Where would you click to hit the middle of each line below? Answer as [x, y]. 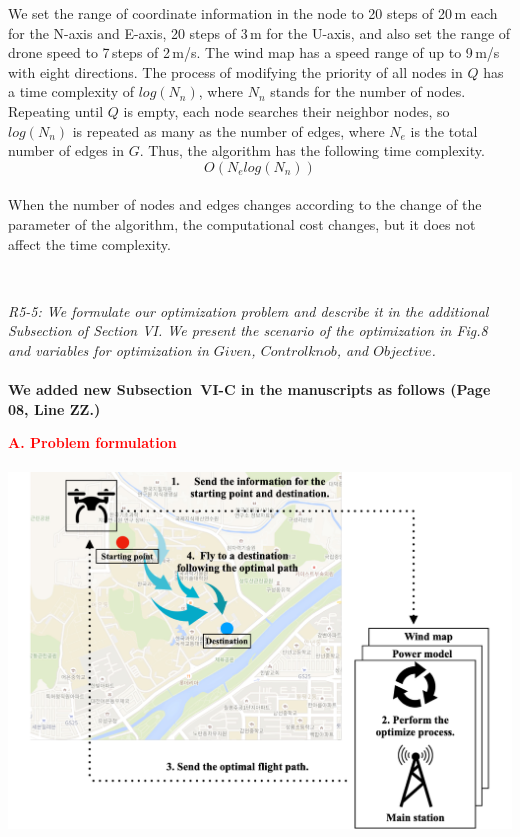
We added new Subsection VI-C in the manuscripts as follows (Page [249, 389]
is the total [444, 130]
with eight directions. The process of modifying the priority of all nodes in [235, 71]
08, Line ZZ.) [54, 408]
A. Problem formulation [92, 442]
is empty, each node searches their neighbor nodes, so [286, 110]
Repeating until [56, 110]
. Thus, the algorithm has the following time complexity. [312, 150]
